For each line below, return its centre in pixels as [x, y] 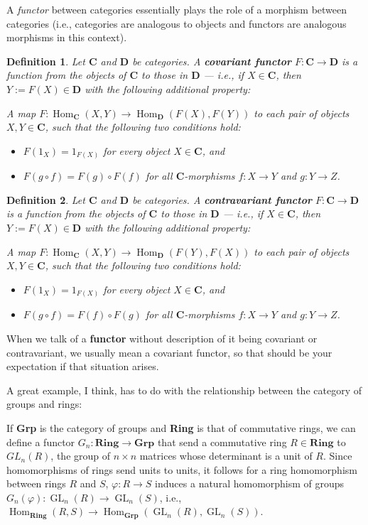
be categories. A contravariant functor [222, 199]
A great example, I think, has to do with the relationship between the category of [184, 390]
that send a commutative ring [222, 442]
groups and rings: [44, 404]
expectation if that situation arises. [83, 366]
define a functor [41, 442]
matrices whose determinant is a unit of [226, 456]
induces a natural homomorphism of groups [250, 483]
